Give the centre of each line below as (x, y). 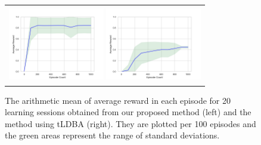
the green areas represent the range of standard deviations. (112, 135)
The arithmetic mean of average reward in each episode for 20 (118, 100)
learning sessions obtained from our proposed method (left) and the (128, 112)
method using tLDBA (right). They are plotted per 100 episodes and (130, 123)
